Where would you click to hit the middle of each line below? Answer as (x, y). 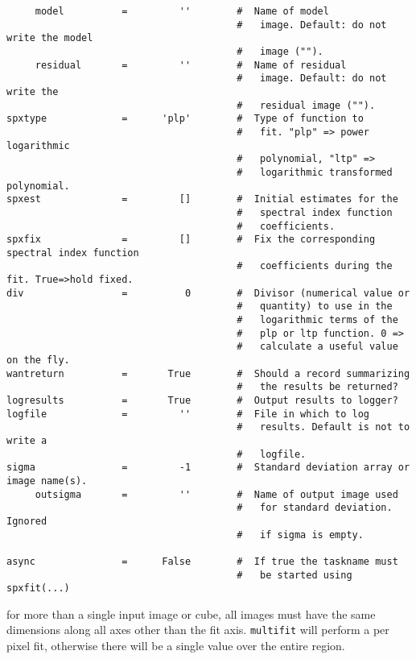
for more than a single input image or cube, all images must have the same (191, 613)
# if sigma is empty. (300, 535)
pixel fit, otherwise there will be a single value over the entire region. (176, 646)
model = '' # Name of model (182, 11)
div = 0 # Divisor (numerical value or (208, 293)
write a (27, 441)
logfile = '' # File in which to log (188, 414)
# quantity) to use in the (315, 307)
